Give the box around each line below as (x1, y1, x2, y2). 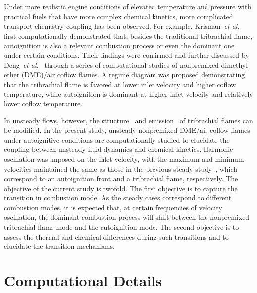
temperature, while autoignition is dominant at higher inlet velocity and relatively (4, 89, 253, 99)
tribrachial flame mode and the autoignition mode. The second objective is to (4, 222, 239, 232)
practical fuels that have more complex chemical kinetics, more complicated (4, 11, 233, 21)
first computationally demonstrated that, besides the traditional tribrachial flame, (4, 30, 253, 41)
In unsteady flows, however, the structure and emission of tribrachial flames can (4, 115, 253, 125)
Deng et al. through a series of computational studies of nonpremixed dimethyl (4, 59, 248, 70)
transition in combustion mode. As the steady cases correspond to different (4, 193, 232, 203)
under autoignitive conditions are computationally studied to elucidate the (4, 134, 230, 145)
